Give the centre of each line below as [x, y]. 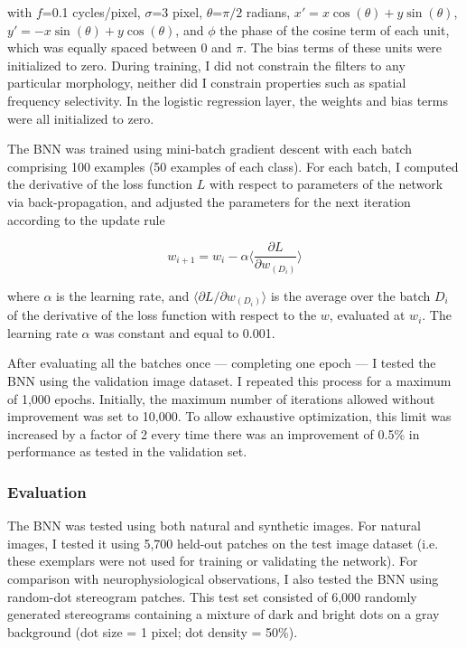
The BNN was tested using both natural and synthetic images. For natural [214, 526]
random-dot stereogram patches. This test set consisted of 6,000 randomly [212, 596]
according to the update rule [86, 219]
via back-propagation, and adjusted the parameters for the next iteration [209, 201]
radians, [268, 12]
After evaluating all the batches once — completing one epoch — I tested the [222, 363]
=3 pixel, [177, 12]
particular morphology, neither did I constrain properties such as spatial [207, 83]
